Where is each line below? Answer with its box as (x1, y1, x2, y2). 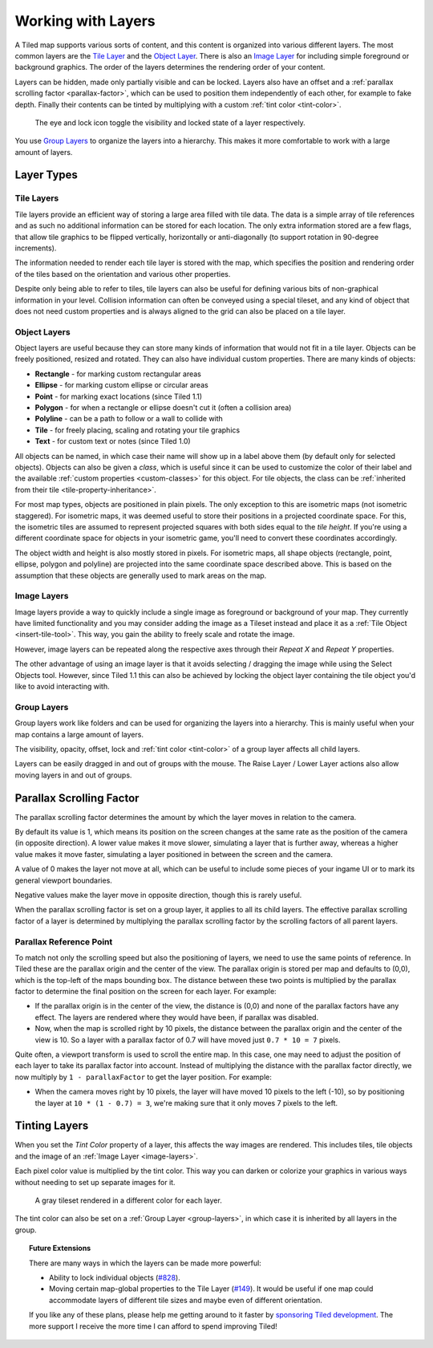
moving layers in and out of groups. (14, 770, 132, 780)
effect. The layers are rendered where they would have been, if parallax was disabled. (34, 1012, 319, 1022)
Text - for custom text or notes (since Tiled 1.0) (34, 436, 192, 446)
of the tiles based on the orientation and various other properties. (14, 269, 231, 278)
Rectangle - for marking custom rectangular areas (34, 369, 202, 379)
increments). (14, 243, 57, 253)
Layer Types (14, 168, 78, 182)
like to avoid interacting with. (14, 682, 110, 691)
